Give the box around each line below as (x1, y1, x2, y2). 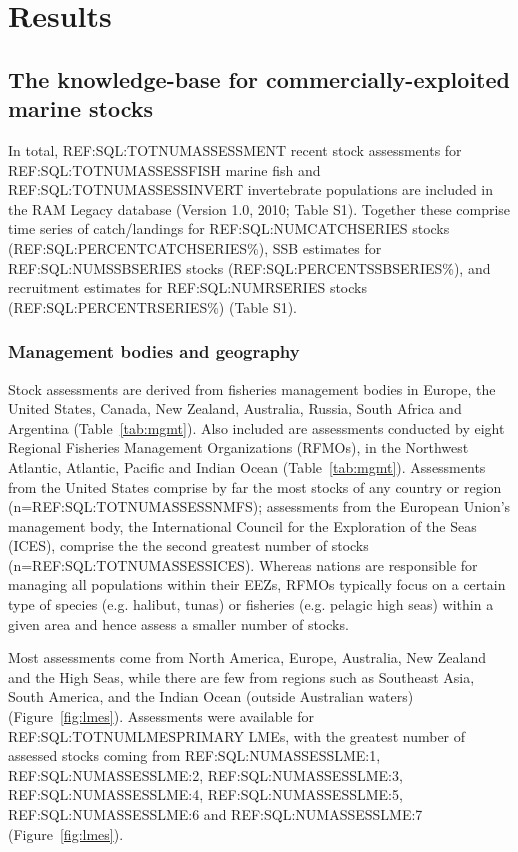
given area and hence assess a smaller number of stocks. (8, 613, 349, 634)
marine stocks (8, 93, 154, 124)
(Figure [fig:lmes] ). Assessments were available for (8, 706, 315, 727)
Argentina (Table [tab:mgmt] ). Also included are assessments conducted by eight (8, 417, 505, 438)
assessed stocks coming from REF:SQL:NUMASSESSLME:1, (8, 745, 381, 766)
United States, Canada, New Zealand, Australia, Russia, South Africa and (8, 398, 462, 419)
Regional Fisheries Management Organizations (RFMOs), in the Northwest (8, 437, 469, 458)
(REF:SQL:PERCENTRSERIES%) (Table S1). (8, 296, 298, 317)
